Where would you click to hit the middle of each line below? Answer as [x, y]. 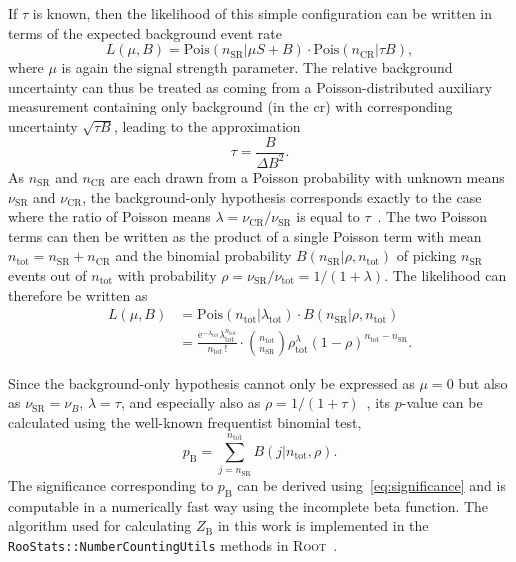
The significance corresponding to [111, 484]
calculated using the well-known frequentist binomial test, [185, 421]
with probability [167, 274]
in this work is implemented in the [323, 525]
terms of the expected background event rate [145, 32]
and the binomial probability [203, 255]
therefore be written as [78, 294]
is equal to [328, 216]
